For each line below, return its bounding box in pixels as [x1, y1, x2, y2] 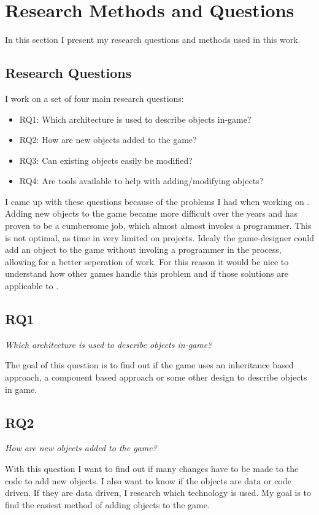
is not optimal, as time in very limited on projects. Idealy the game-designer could [5, 231, 315, 244]
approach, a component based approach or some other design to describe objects [5, 371, 307, 384]
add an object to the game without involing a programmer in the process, [5, 243, 282, 256]
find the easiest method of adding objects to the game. [5, 498, 210, 511]
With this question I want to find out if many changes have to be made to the [5, 462, 299, 475]
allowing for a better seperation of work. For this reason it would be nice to [5, 255, 289, 268]
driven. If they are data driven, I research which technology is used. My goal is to [5, 486, 312, 499]
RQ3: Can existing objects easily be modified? [19, 153, 193, 166]
